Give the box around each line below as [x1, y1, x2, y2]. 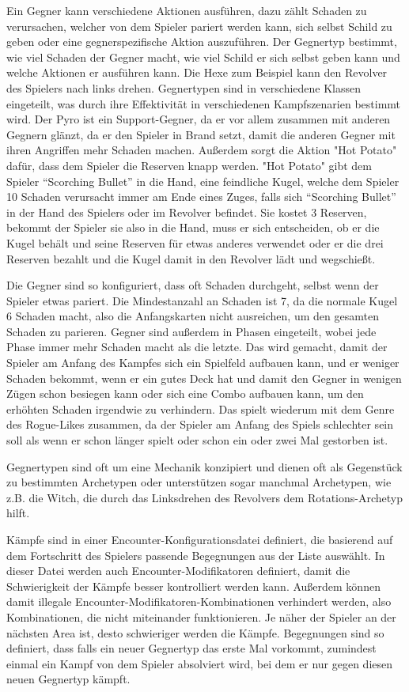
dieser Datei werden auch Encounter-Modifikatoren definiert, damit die [6, 562, 350, 579]
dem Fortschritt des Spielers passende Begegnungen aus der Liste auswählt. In [6, 546, 385, 563]
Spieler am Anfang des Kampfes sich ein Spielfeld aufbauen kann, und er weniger [6, 354, 400, 371]
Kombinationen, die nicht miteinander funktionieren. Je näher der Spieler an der [6, 608, 396, 625]
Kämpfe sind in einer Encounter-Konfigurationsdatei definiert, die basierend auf [6, 531, 393, 547]
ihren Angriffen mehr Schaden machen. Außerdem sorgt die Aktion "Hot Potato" [6, 142, 397, 158]
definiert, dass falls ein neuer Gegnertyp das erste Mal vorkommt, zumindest [6, 640, 377, 656]
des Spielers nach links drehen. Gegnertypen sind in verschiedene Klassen [6, 79, 362, 96]
